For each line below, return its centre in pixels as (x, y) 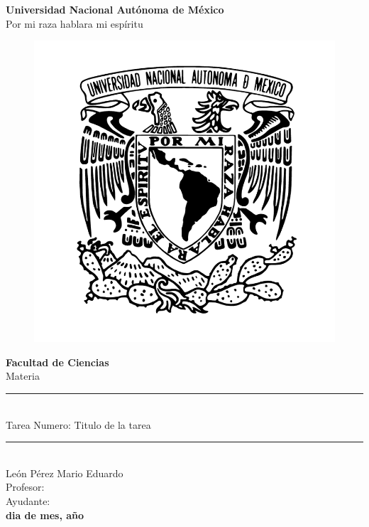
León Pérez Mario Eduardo (65, 473)
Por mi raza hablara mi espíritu (75, 23)
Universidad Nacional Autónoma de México (115, 9)
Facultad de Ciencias (57, 362)
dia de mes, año (45, 515)
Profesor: (25, 487)
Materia (23, 376)
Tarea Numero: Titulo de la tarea (78, 424)
